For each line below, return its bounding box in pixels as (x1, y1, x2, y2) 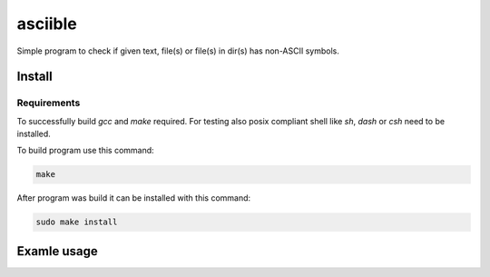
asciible (16, 14, 77, 34)
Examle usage (16, 243, 99, 259)
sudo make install (35, 217, 118, 227)
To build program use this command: (16, 145, 154, 156)
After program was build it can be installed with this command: (16, 193, 251, 203)
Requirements (16, 96, 81, 109)
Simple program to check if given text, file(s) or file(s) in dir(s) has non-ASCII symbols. (16, 45, 339, 56)
